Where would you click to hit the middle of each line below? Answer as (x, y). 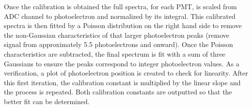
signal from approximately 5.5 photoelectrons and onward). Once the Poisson (118, 44)
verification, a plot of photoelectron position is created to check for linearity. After (126, 73)
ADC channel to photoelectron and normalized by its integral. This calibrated (120, 16)
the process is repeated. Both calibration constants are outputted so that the (118, 92)
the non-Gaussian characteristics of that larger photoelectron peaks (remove (117, 35)
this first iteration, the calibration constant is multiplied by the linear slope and (122, 82)
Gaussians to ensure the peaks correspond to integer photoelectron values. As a (122, 63)
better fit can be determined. (47, 101)
